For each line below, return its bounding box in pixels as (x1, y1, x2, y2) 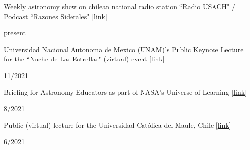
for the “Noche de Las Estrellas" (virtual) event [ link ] (4, 54, 165, 64)
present (4, 28, 26, 38)
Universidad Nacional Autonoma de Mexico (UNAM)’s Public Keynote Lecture (4, 44, 244, 54)
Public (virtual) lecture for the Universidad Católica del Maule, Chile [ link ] (4, 120, 231, 130)
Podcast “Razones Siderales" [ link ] (4, 11, 107, 21)
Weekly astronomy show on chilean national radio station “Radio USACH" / (4, 1, 235, 11)
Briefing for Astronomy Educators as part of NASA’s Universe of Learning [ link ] (4, 87, 247, 97)
